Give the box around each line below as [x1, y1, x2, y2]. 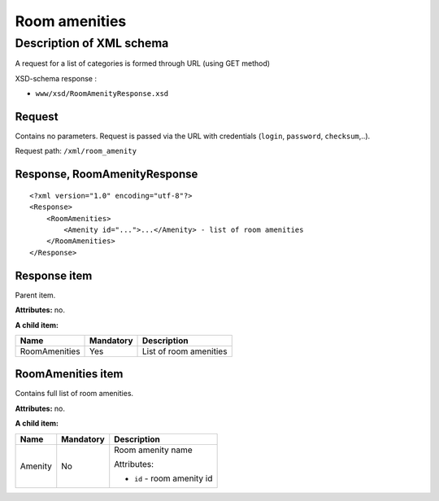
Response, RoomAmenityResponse [15, 168, 198, 181]
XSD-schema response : [15, 73, 98, 83]
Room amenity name [114, 444, 193, 455]
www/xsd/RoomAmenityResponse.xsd [35, 89, 169, 98]
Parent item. [15, 290, 56, 300]
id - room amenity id [134, 473, 213, 484]
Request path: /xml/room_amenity [15, 146, 137, 156]
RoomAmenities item [15, 367, 124, 381]
